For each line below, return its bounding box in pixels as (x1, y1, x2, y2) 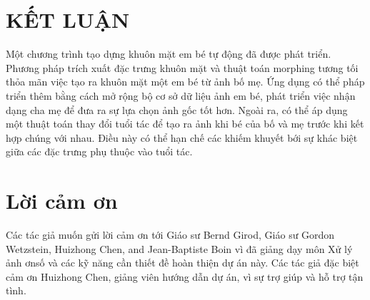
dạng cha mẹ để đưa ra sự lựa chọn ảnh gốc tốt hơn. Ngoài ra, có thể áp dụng (6, 102, 348, 117)
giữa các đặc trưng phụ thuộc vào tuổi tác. (6, 144, 193, 159)
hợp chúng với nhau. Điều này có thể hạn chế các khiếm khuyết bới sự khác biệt (6, 130, 358, 145)
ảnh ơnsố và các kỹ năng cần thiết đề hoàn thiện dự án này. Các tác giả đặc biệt (6, 255, 359, 270)
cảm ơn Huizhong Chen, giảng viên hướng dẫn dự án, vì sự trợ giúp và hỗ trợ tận (6, 269, 364, 284)
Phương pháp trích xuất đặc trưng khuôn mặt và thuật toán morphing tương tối (6, 60, 359, 75)
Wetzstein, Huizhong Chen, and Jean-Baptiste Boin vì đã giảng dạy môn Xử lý (6, 241, 353, 256)
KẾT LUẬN (6, 5, 130, 34)
